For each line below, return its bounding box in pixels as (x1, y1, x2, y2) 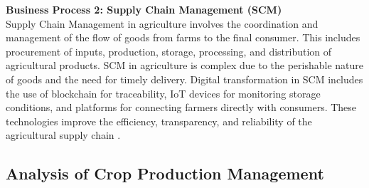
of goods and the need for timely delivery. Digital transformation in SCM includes (6, 71, 363, 86)
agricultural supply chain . (6, 127, 121, 142)
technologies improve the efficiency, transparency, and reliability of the (6, 113, 312, 128)
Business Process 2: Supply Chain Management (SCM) (6, 2, 282, 16)
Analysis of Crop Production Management (6, 162, 324, 184)
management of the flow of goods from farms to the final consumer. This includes (6, 30, 360, 45)
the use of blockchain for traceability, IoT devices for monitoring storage (6, 85, 321, 100)
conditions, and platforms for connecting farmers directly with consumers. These (6, 100, 357, 115)
